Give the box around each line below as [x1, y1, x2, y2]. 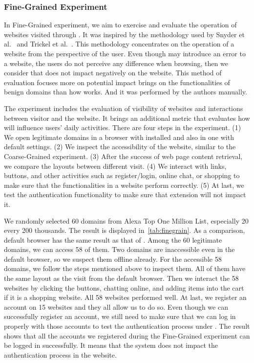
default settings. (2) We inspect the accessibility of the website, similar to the [4, 141, 236, 152]
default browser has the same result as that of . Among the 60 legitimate [4, 234, 222, 245]
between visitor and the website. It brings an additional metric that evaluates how [4, 113, 250, 123]
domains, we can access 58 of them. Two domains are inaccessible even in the [4, 244, 235, 254]
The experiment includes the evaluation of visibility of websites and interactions [4, 103, 243, 113]
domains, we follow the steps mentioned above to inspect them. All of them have [4, 263, 246, 273]
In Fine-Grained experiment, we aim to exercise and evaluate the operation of [4, 20, 237, 30]
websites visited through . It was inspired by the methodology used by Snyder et [4, 29, 245, 39]
